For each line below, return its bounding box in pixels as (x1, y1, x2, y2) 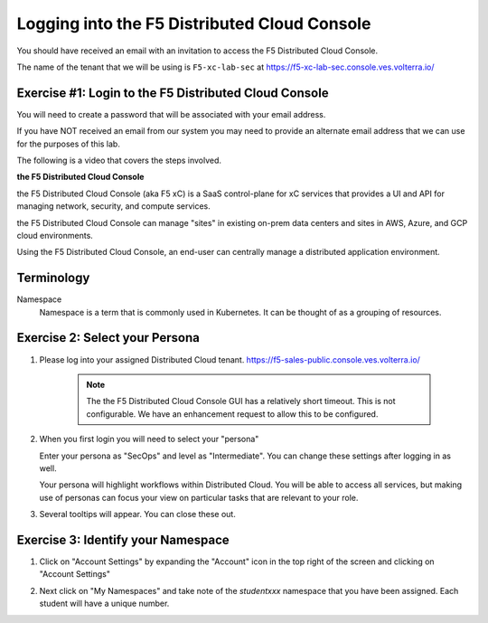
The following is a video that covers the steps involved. (16, 155, 221, 166)
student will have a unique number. (39, 598, 170, 609)
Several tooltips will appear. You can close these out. (39, 509, 237, 520)
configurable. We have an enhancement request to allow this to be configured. (86, 408, 379, 420)
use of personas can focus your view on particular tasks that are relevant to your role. (39, 492, 359, 503)
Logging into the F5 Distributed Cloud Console (16, 14, 371, 33)
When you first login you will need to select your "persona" (39, 434, 259, 445)
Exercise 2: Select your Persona (16, 330, 201, 345)
